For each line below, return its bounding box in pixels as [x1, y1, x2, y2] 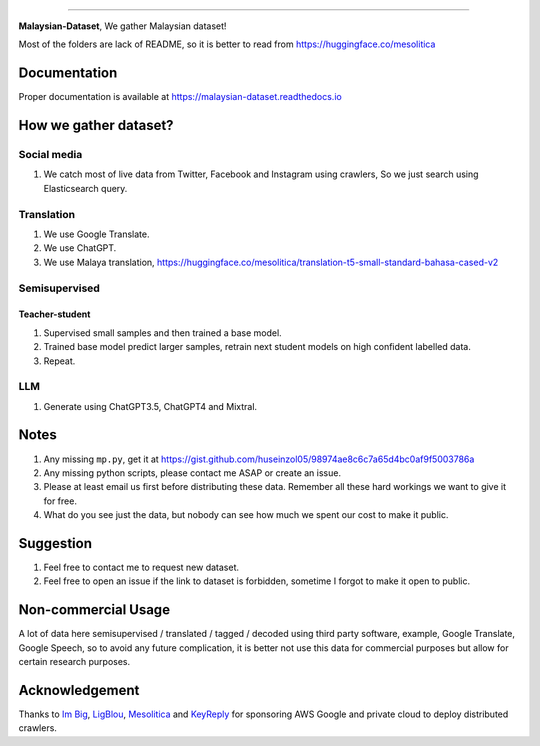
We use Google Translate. [43, 228, 150, 240]
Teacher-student [18, 308, 91, 320]
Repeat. [43, 355, 76, 367]
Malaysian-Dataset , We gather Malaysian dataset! [18, 20, 227, 32]
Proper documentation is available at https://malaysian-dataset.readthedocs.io [18, 91, 342, 103]
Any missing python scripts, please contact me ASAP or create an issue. [43, 466, 342, 479]
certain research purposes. [18, 656, 131, 668]
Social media [18, 148, 83, 162]
